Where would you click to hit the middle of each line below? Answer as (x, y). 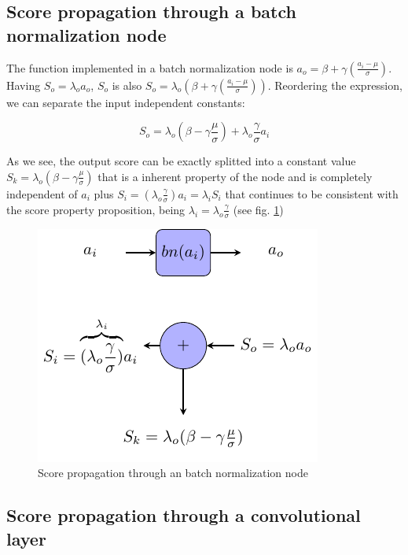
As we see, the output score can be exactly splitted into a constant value (181, 161)
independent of (42, 193)
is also (127, 85)
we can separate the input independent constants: (126, 102)
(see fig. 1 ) (258, 209)
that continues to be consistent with (312, 193)
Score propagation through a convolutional (184, 515)
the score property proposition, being (96, 209)
